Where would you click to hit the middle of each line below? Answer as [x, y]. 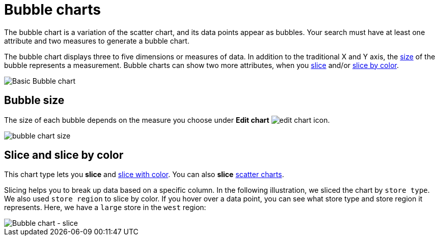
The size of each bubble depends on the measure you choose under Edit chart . [167, 120]
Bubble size [34, 100]
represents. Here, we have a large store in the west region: [105, 208]
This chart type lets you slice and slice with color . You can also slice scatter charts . [144, 175]
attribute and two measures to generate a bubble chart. [97, 41]
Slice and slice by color [64, 155]
